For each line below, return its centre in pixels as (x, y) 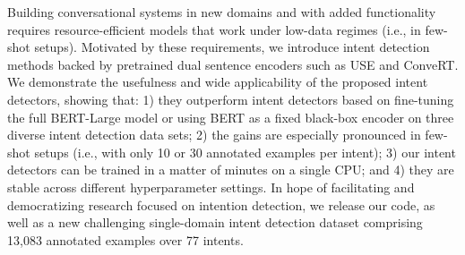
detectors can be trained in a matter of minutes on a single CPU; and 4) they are (231, 170)
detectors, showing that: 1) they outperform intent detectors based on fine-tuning (231, 99)
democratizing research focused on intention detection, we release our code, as (221, 204)
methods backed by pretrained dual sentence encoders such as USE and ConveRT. (233, 64)
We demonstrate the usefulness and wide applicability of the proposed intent (218, 82)
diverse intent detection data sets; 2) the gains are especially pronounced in (214, 135)
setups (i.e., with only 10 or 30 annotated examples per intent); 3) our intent (245, 152)
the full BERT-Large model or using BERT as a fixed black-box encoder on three (231, 117)
